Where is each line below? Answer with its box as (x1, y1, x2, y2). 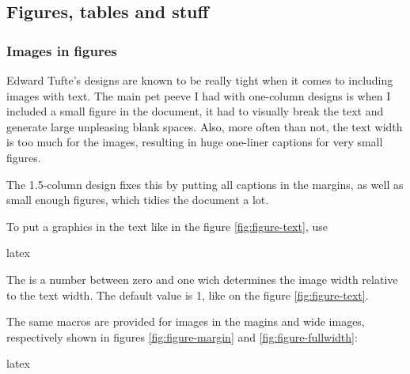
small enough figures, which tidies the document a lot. (6, 191, 269, 208)
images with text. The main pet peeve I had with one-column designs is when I (6, 87, 391, 104)
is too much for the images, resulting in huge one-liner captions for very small (6, 134, 383, 150)
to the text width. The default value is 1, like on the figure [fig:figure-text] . (6, 286, 369, 303)
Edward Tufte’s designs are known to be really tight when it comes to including (6, 72, 393, 88)
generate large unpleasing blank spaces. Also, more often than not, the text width (6, 118, 403, 134)
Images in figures (6, 40, 117, 60)
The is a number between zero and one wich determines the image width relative (6, 270, 398, 287)
